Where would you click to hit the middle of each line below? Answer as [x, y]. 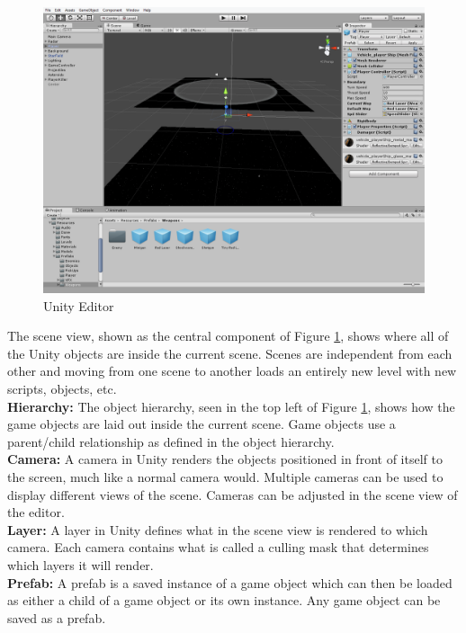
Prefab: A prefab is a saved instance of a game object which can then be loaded [230, 582]
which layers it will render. [81, 564]
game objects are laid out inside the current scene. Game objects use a [202, 424]
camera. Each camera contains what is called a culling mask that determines [218, 547]
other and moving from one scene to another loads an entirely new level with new [232, 371]
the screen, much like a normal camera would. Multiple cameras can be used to [225, 476]
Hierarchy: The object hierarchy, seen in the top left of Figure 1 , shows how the [231, 406]
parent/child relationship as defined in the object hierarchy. [171, 441]
